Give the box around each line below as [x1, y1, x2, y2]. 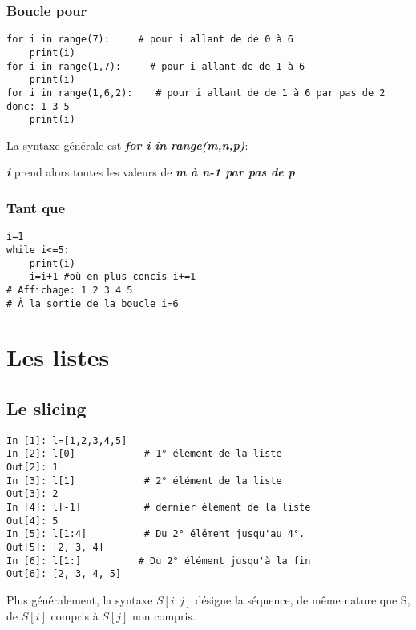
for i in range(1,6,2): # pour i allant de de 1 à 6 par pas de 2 [6, 87, 386, 99]
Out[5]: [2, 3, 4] [6, 541, 104, 553]
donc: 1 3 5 [6, 100, 70, 112]
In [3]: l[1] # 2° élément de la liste [6, 475, 282, 487]
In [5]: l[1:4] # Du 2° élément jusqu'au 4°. [6, 528, 305, 540]
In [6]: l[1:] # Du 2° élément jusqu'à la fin [6, 555, 311, 567]
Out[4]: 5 [6, 515, 59, 527]
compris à [50, 607, 99, 624]
